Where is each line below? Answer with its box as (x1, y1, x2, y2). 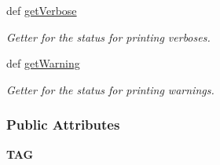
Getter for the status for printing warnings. (6, 81, 214, 97)
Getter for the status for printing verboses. (6, 28, 211, 45)
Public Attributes (6, 115, 120, 134)
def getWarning (6, 55, 80, 71)
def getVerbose (6, 2, 77, 18)
